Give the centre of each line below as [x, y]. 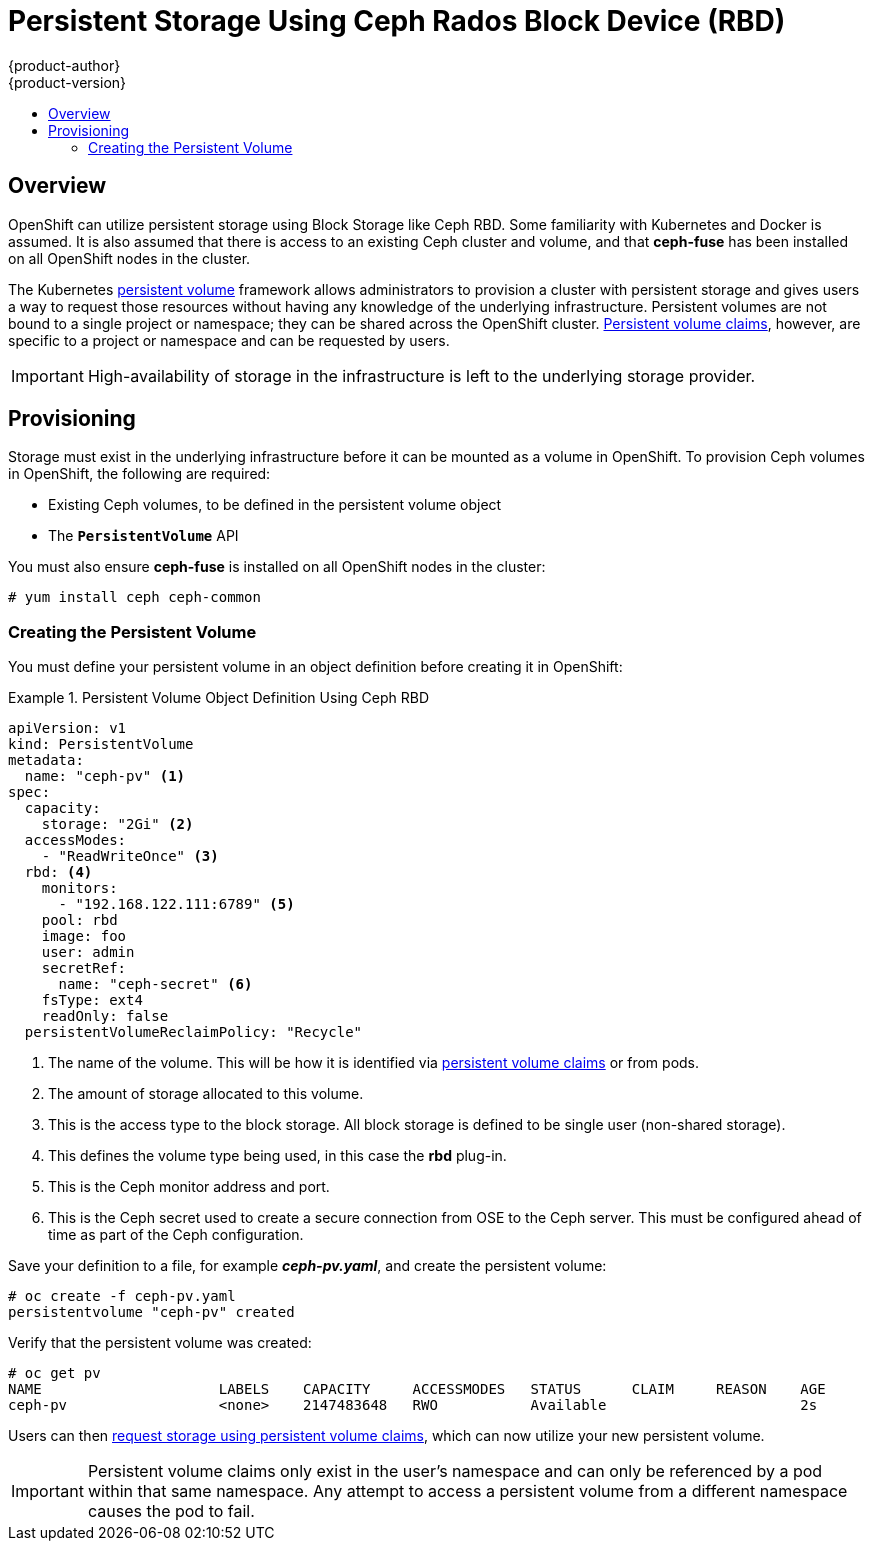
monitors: [79, 888]
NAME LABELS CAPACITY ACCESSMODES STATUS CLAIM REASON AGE [417, 1389]
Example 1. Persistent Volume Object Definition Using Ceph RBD [219, 698]
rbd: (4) [58, 872]
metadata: [46, 760]
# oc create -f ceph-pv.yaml [122, 1296]
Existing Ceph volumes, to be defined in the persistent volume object [275, 505]
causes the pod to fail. [171, 1511]
